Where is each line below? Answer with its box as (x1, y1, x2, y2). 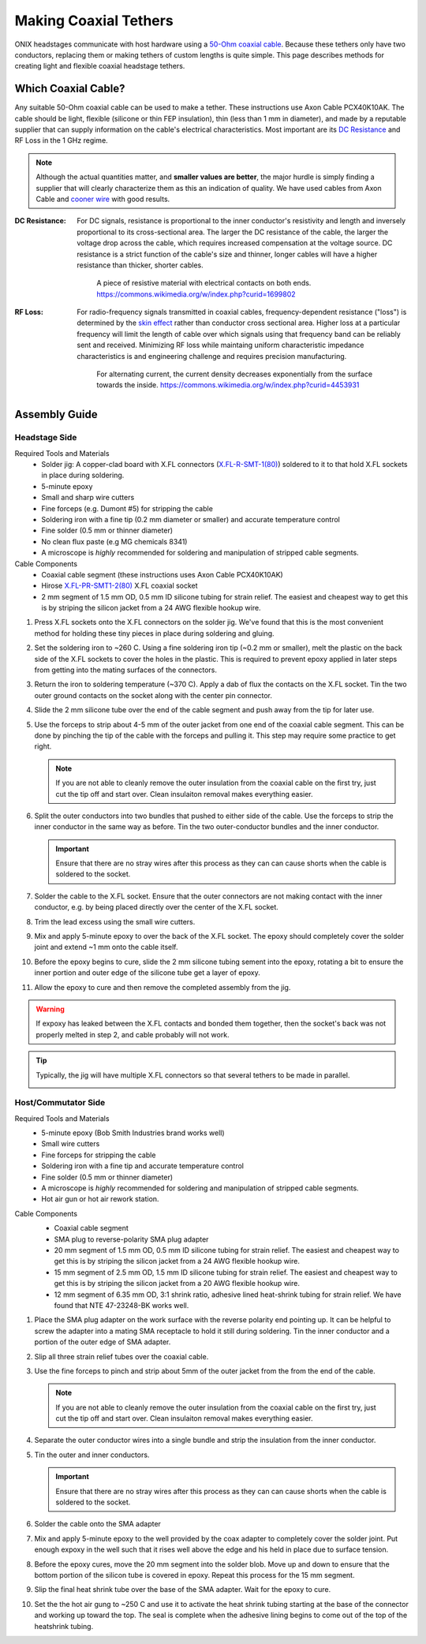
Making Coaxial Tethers (14, 12, 174, 29)
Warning (35, 1004, 65, 1014)
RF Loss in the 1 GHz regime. (14, 136, 108, 145)
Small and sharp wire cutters (41, 493, 135, 503)
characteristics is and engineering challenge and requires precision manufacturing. (77, 351, 347, 361)
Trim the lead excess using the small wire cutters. (34, 917, 196, 926)
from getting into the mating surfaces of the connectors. (34, 665, 217, 674)
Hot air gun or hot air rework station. (41, 1194, 159, 1204)
